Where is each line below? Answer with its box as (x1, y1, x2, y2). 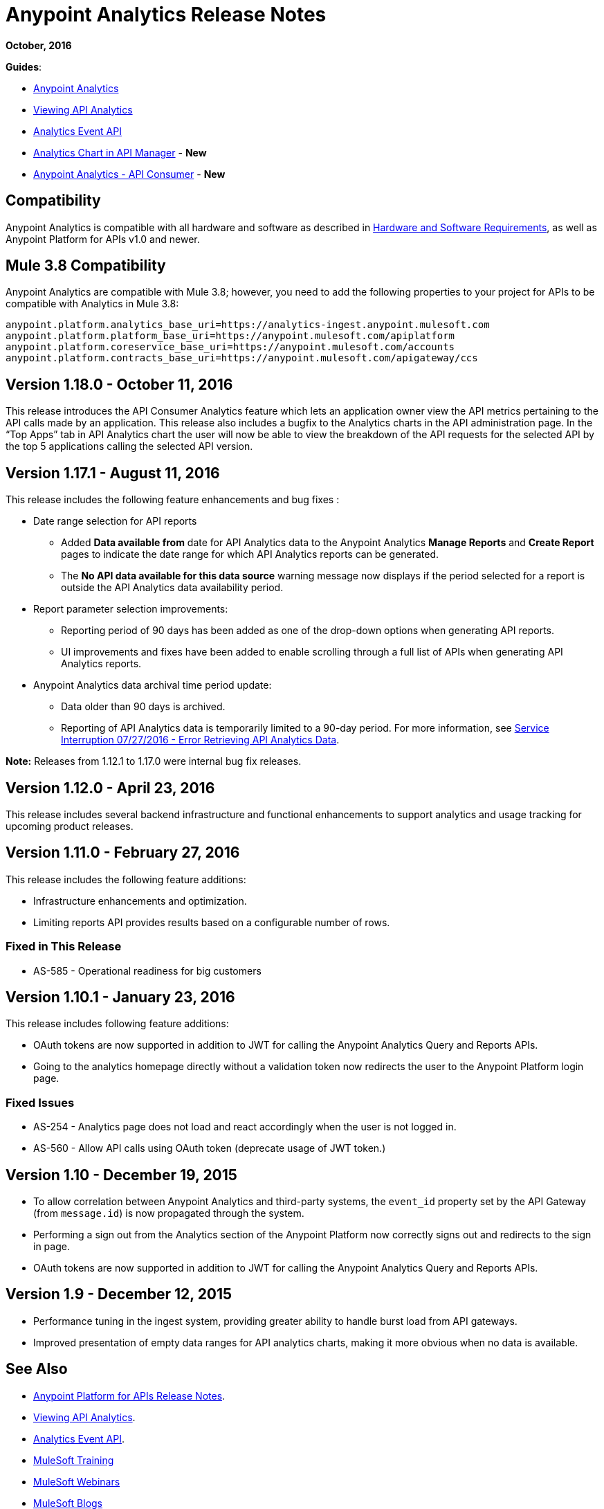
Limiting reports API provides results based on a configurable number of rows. (33, 916, 390, 928)
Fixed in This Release (6, 939, 122, 954)
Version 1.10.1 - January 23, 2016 (6, 988, 235, 1006)
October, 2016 (6, 39, 72, 51)
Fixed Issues (6, 1095, 75, 1110)
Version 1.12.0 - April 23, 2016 (6, 779, 215, 797)
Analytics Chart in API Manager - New (33, 146, 207, 159)
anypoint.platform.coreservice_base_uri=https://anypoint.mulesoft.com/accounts (6, 341, 455, 353)
